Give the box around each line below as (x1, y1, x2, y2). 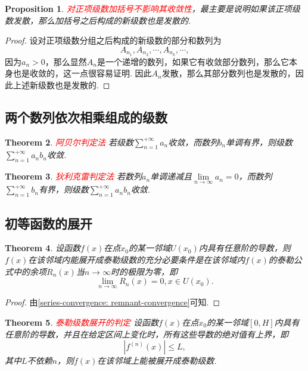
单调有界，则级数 (225, 135, 293, 148)
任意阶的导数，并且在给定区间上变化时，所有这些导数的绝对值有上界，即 (5, 327, 288, 340)
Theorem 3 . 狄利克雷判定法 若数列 (5, 170, 142, 183)
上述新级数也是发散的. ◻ (13, 78, 110, 91)
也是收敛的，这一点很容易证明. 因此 (13, 67, 152, 79)
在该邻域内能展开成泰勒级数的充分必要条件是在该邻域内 (28, 253, 245, 266)
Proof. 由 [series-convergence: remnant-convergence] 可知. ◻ (5, 296, 220, 308)
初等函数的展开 (5, 214, 92, 232)
